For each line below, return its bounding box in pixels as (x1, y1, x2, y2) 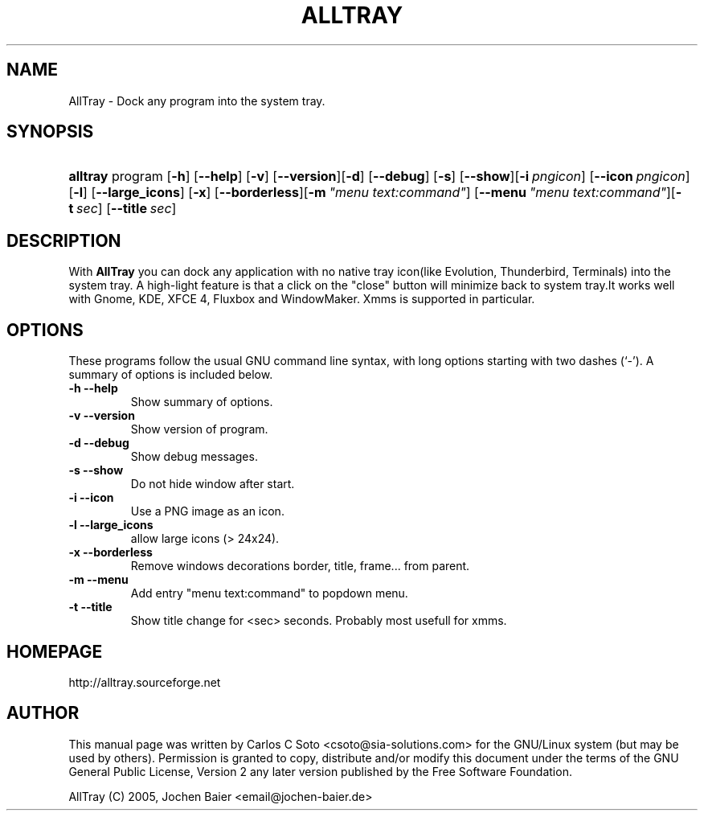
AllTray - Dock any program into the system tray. (68, 93, 325, 108)
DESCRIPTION (6, 230, 121, 251)
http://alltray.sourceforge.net (68, 675, 221, 689)
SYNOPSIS (6, 121, 94, 142)
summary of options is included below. (68, 367, 273, 382)
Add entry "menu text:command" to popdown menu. (130, 586, 408, 601)
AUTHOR (6, 703, 80, 724)
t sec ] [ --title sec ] (68, 200, 177, 217)
